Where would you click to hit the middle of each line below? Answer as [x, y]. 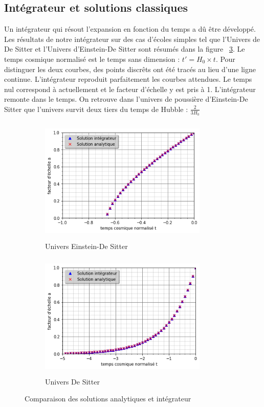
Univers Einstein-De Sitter [86, 246]
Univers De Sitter [72, 381]
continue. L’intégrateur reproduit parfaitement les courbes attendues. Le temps [128, 79]
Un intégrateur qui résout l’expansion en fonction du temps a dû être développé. [130, 29]
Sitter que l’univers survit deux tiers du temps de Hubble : [96, 109]
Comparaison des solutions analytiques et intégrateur [108, 399]
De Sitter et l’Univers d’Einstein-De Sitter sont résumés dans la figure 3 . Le [125, 49]
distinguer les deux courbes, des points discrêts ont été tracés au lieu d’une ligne [130, 69]
